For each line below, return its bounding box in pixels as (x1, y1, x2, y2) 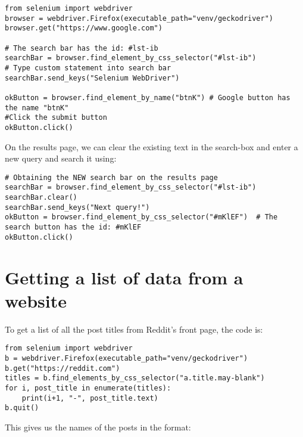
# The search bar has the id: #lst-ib (5, 44, 158, 52)
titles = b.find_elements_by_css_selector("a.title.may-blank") (5, 374, 265, 383)
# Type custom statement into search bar (5, 63, 171, 72)
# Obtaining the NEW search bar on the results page (5, 173, 218, 182)
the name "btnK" (5, 103, 69, 112)
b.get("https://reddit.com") (5, 364, 120, 373)
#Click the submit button (5, 113, 107, 122)
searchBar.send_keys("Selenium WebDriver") (5, 73, 180, 82)
